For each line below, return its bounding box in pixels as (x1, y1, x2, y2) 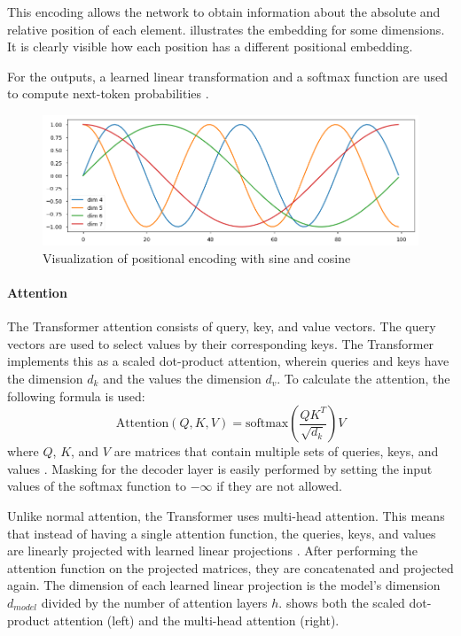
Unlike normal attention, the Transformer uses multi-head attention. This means (7, 506, 445, 524)
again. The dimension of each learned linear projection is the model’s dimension (7, 576, 441, 594)
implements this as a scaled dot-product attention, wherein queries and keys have (7, 352, 449, 370)
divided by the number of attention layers (41, 593, 268, 611)
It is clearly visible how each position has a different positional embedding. (7, 37, 413, 56)
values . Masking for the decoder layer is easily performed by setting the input (7, 459, 433, 477)
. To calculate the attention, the (277, 368, 450, 387)
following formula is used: (7, 386, 145, 405)
